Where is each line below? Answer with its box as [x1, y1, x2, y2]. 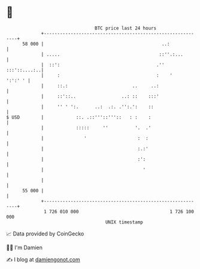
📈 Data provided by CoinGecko [6, 230, 84, 237]
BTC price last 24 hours [95, 25, 157, 31]
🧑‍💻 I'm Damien [6, 244, 43, 251]
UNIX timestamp [105, 219, 144, 225]
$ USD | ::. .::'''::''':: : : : [6, 114, 151, 120]
